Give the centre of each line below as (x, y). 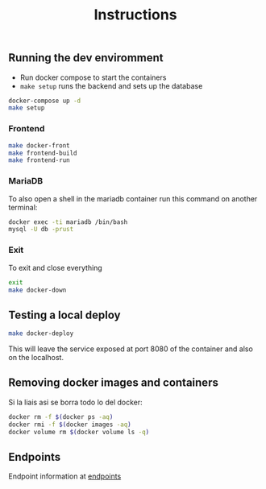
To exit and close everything (55, 267)
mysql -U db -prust (41, 230)
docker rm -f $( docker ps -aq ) (61, 416)
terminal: (23, 207)
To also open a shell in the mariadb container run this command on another (133, 198)
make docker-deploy (41, 334)
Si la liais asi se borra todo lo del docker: (75, 402)
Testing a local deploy (64, 315)
